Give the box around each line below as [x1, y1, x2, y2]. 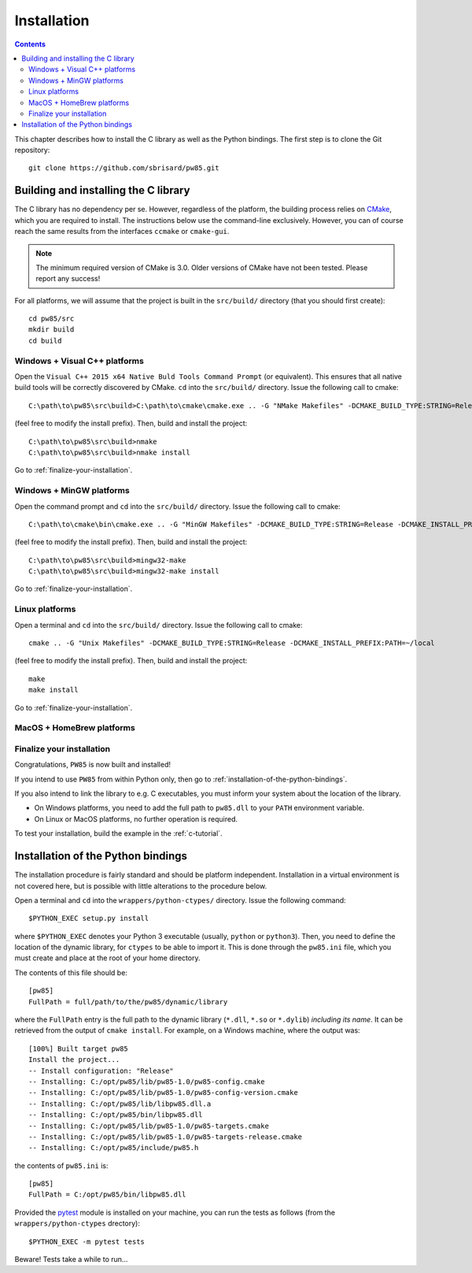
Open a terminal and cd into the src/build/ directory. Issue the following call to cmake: [14, 620, 303, 629]
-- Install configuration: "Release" [28, 1066, 175, 1075]
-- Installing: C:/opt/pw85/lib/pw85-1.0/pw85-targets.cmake [28, 1121, 269, 1130]
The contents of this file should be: [14, 967, 127, 977]
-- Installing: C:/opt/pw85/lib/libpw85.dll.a [28, 1099, 212, 1108]
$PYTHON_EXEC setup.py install [28, 914, 149, 923]
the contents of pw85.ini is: [14, 1160, 109, 1170]
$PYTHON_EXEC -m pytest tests [28, 1237, 146, 1246]
